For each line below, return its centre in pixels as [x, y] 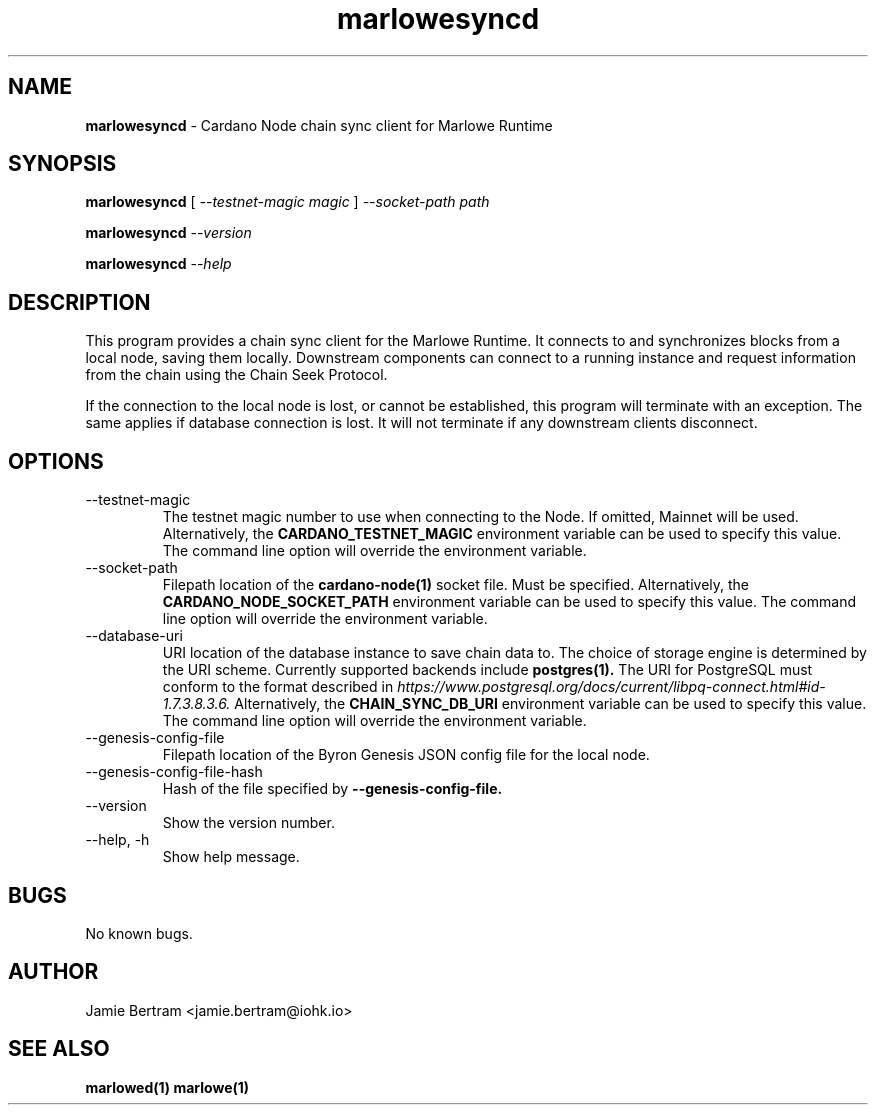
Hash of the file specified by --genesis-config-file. [332, 789]
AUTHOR [53, 972]
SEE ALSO [59, 1049]
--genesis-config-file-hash [174, 772]
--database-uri [134, 636]
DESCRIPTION [79, 302]
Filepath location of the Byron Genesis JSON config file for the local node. [406, 755]
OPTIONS [56, 461]
